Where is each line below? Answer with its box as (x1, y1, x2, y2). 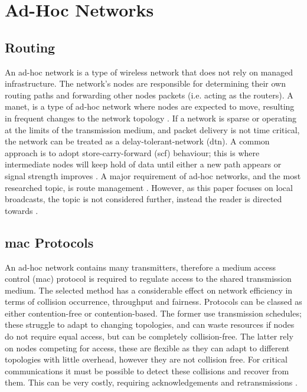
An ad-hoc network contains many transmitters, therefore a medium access (5, 261, 276, 273)
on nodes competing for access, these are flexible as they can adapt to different (5, 341, 290, 354)
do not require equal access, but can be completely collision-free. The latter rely (5, 330, 293, 342)
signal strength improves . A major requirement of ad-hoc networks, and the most (5, 169, 301, 182)
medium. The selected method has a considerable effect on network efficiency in (5, 284, 293, 296)
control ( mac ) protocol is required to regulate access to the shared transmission (5, 272, 292, 285)
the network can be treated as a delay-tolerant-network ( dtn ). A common (5, 135, 270, 147)
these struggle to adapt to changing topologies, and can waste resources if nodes (5, 318, 295, 331)
